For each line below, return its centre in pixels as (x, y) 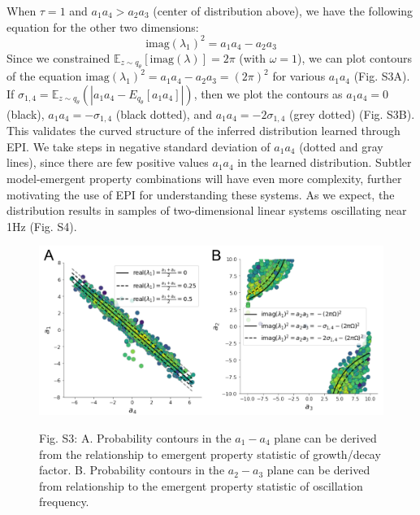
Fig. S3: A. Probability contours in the (135, 437)
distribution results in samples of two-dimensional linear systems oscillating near (207, 210)
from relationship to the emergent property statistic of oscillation (201, 485)
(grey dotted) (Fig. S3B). (352, 113)
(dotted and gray (341, 146)
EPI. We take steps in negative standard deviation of (139, 146)
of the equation (44, 76)
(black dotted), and (164, 113)
